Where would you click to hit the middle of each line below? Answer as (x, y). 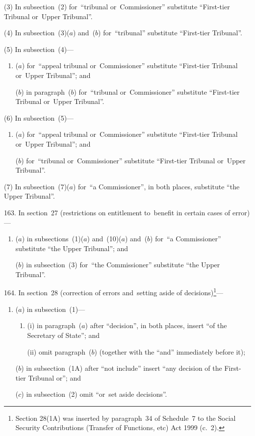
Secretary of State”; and (64, 335)
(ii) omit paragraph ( (59, 351)
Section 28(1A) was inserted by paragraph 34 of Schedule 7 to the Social (126, 418)
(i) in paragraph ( (54, 325)
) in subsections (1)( (53, 239)
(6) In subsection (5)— (39, 117)
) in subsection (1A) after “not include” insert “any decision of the (122, 368)
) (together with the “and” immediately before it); (170, 351)
